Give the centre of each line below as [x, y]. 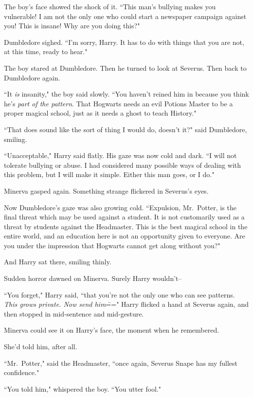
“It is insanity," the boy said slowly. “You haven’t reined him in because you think [126, 94]
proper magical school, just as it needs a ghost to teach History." [100, 113]
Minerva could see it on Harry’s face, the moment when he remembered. [112, 330]
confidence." [22, 372]
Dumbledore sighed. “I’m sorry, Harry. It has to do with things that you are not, [124, 42]
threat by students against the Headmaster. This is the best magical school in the [126, 226]
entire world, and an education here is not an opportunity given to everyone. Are [125, 236]
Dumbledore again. [32, 77]
